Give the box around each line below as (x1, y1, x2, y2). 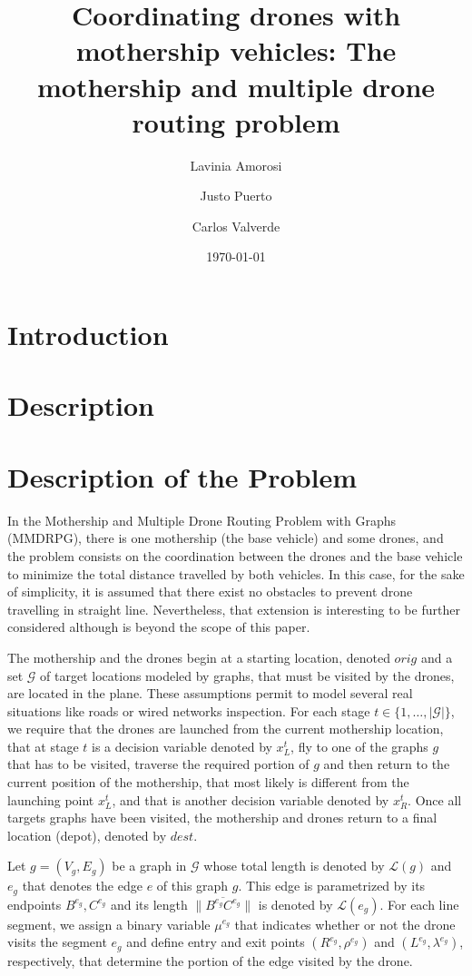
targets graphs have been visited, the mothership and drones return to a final (7, 808, 438, 827)
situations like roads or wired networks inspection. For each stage (7, 701, 370, 720)
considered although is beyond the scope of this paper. (7, 617, 310, 636)
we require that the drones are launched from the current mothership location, (7, 719, 444, 738)
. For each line (379, 894, 459, 913)
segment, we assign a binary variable (7, 914, 211, 933)
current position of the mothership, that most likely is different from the (7, 773, 409, 792)
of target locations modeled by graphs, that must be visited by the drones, (40, 665, 455, 685)
